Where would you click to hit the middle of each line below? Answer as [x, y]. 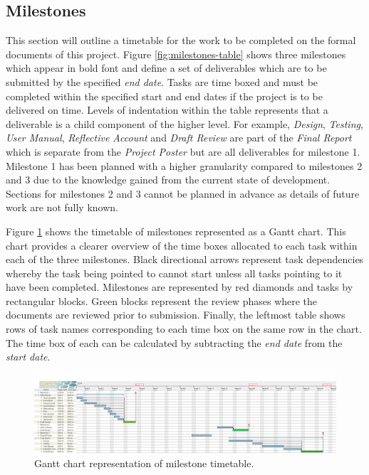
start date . [28, 357]
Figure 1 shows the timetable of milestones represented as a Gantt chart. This [176, 231]
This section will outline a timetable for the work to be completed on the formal [181, 40]
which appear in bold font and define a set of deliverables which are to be [166, 68]
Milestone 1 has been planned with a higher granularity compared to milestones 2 [184, 165]
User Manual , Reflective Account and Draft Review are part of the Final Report [179, 138]
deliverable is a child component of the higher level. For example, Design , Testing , [184, 123]
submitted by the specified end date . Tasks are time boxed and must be [162, 81]
